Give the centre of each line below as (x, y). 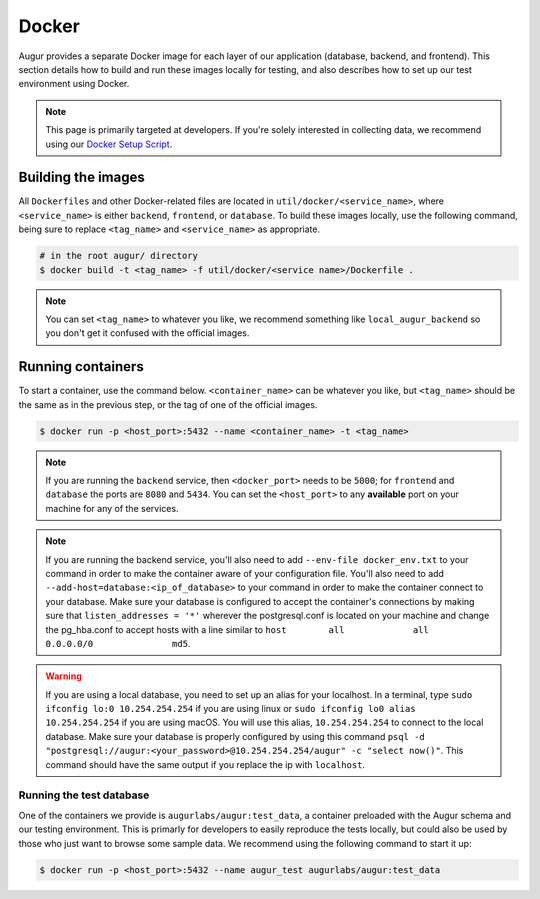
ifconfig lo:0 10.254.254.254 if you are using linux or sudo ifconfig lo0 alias (230, 709)
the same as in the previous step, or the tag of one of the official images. (168, 404)
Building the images (81, 177)
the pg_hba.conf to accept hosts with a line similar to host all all (237, 629)
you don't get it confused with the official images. (147, 333)
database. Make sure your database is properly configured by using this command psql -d (235, 736)
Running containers (81, 366)
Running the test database (84, 795)
